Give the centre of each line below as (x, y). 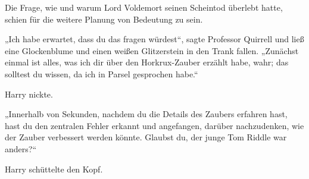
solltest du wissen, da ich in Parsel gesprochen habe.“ (102, 73)
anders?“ (21, 148)
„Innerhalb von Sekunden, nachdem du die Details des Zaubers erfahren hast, (146, 114)
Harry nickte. (29, 94)
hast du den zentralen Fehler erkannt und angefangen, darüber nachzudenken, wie (154, 125)
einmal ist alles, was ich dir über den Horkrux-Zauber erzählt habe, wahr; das (147, 62)
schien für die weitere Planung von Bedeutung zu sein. (104, 19)
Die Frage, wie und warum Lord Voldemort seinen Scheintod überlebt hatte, (144, 7)
